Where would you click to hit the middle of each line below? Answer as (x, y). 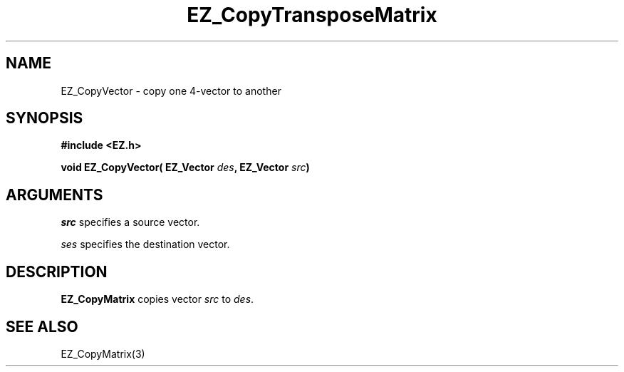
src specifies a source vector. (130, 222)
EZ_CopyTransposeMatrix (312, 15)
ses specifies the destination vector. (145, 244)
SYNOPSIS (45, 118)
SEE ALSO (42, 326)
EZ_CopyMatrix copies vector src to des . (157, 299)
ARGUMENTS (54, 195)
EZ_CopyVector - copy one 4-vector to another (171, 91)
